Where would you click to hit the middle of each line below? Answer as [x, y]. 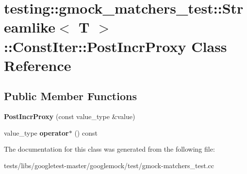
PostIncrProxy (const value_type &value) [70, 116]
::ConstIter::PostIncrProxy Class [115, 46]
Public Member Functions [70, 96]
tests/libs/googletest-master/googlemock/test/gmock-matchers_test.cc [109, 165]
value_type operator [36, 132]
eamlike [30, 27]
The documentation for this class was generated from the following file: [109, 149]
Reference [38, 65]
